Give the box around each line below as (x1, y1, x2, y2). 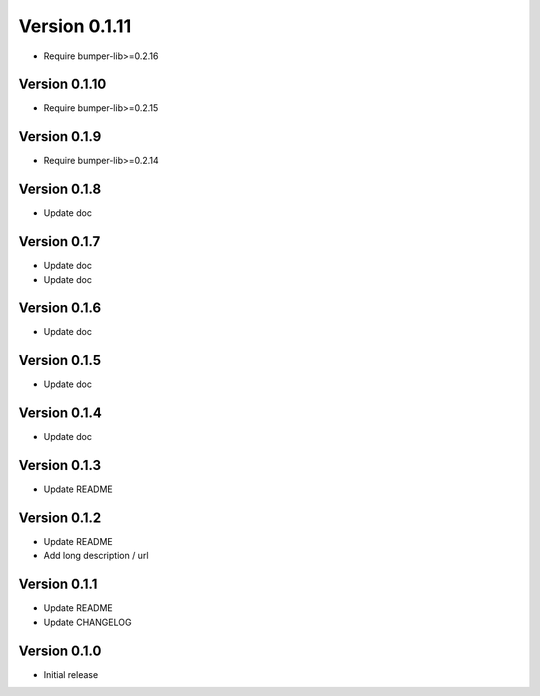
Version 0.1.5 (18, 352, 102, 369)
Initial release (43, 668, 99, 680)
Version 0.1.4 (18, 405, 102, 422)
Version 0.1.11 (18, 15, 132, 37)
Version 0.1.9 (18, 128, 102, 145)
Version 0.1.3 (18, 457, 102, 474)
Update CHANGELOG (43, 616, 132, 628)
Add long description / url (43, 550, 149, 562)
